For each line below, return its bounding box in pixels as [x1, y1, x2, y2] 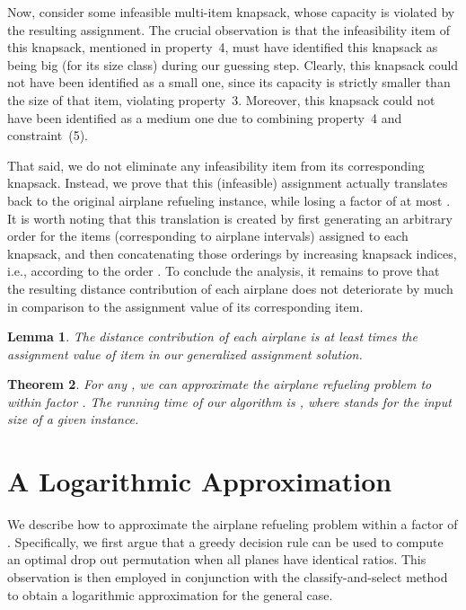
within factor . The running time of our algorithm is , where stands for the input [7, 392, 452, 411]
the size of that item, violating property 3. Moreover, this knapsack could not [7, 90, 435, 109]
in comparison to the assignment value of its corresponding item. [7, 296, 364, 315]
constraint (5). [7, 126, 88, 145]
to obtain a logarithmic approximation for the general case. [7, 585, 333, 604]
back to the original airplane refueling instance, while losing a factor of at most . [7, 190, 451, 209]
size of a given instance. [7, 410, 139, 429]
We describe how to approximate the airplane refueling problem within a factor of [7, 515, 458, 534]
